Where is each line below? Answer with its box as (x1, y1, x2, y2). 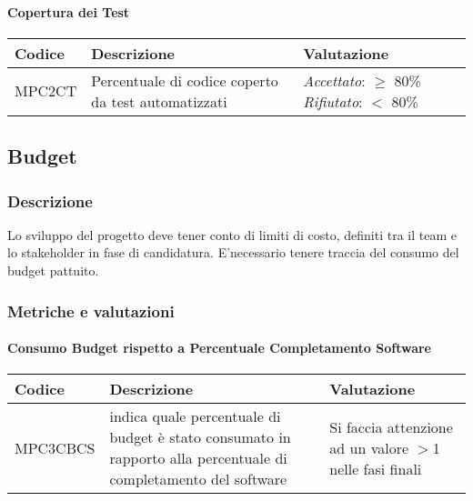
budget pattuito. (7, 260, 99, 279)
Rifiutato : (303, 90, 363, 112)
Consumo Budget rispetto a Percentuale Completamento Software (7, 338, 432, 357)
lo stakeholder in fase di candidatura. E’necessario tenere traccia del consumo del (7, 243, 459, 262)
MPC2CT (15, 80, 77, 102)
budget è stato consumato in (109, 426, 291, 448)
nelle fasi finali (329, 457, 422, 479)
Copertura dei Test (7, 2, 130, 21)
